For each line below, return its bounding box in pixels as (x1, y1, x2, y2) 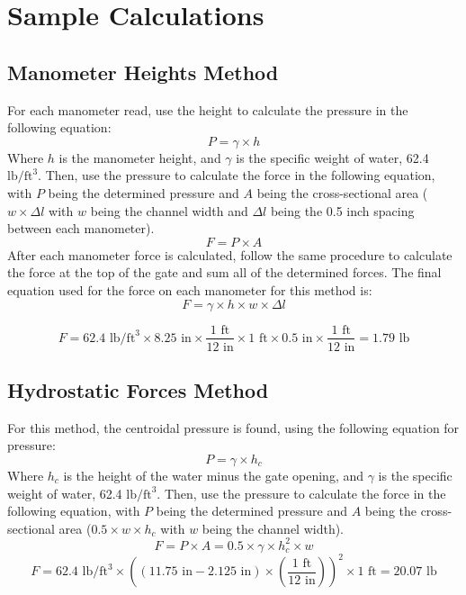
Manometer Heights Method (7, 58, 279, 86)
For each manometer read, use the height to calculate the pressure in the (7, 100, 408, 119)
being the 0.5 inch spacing (270, 201, 415, 220)
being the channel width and (90, 201, 248, 220)
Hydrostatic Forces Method (7, 375, 269, 403)
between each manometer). (7, 219, 155, 238)
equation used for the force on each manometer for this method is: (7, 280, 372, 299)
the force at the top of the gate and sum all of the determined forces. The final (7, 263, 442, 282)
